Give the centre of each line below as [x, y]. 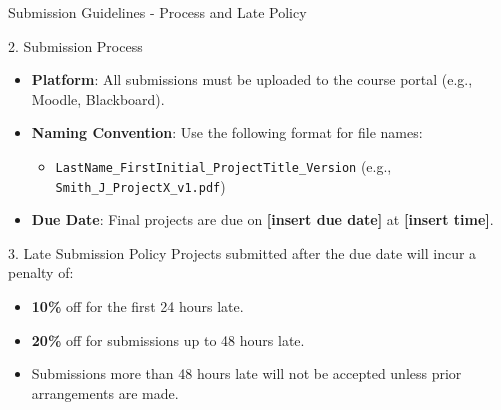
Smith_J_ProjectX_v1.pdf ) [140, 185]
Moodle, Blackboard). [98, 98]
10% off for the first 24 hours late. [137, 306]
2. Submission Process [75, 45]
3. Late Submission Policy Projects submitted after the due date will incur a [242, 252]
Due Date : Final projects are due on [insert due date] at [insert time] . [262, 219]
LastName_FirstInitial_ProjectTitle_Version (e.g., [223, 165]
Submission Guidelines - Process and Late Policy [157, 12]
